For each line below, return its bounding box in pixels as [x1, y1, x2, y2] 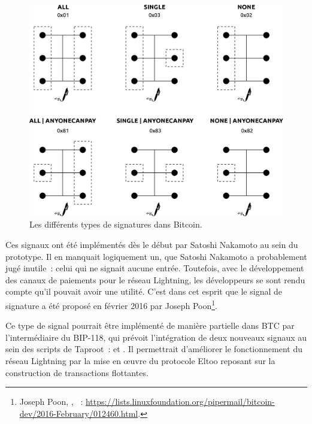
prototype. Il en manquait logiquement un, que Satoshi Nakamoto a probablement [5, 250, 307, 262]
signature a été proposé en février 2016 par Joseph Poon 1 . [5, 297, 217, 311]
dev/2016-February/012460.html [19, 407, 138, 419]
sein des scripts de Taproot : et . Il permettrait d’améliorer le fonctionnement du [5, 343, 302, 355]
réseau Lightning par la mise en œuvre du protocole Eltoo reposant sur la [5, 354, 275, 367]
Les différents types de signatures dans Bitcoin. [29, 218, 202, 231]
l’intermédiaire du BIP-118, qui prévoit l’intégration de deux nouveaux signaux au [5, 331, 307, 343]
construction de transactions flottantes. [5, 366, 149, 378]
